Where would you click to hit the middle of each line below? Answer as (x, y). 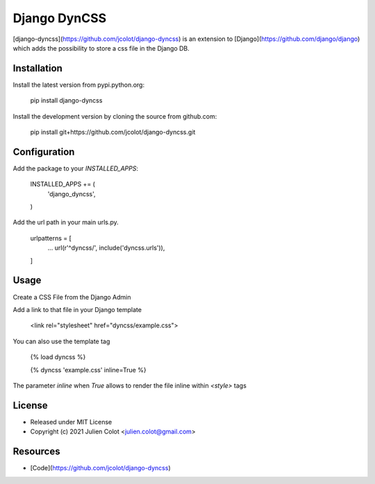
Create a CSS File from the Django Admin (72, 297)
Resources (36, 452)
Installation (37, 68)
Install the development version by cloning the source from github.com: (115, 116)
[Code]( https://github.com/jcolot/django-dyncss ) (101, 468)
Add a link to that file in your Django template (77, 309)
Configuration (44, 152)
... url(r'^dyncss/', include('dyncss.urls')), (106, 248)
